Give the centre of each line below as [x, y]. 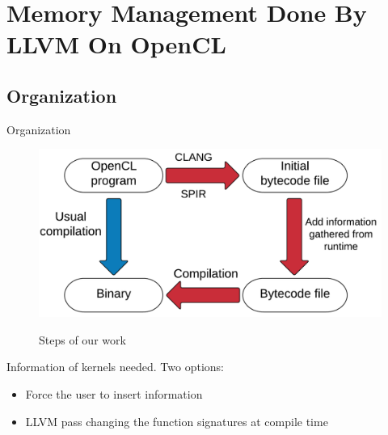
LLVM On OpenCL [116, 44]
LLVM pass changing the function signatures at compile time [177, 421]
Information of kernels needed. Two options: [115, 367]
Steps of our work [82, 339]
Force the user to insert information [114, 394]
